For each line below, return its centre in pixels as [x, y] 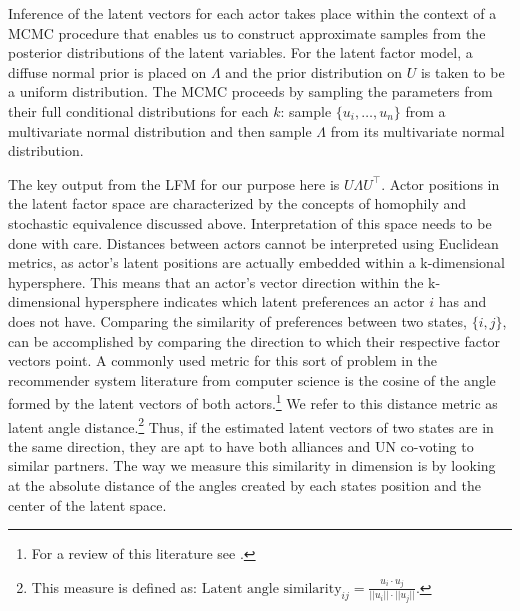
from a [425, 110]
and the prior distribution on [314, 71]
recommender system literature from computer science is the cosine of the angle [252, 379]
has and [462, 301]
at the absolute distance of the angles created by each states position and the [244, 484]
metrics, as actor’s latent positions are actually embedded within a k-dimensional [256, 262]
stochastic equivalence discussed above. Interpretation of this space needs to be [250, 222]
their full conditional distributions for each [138, 110]
